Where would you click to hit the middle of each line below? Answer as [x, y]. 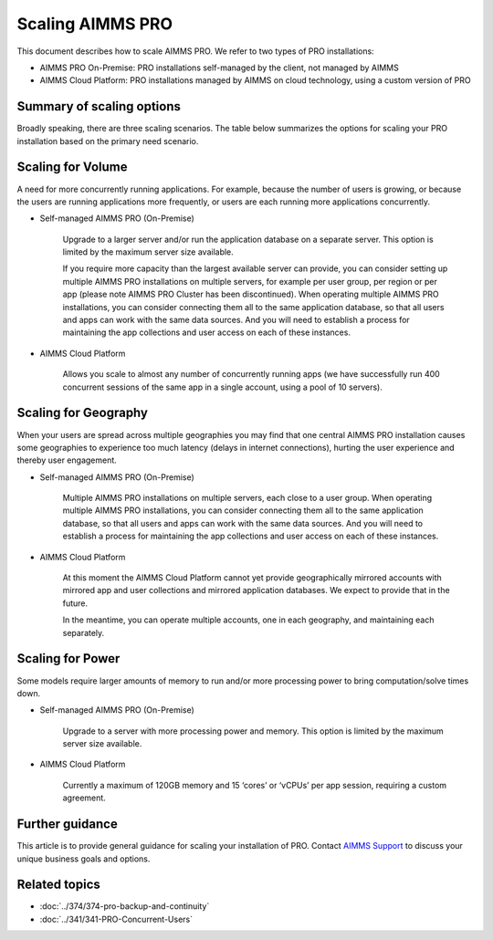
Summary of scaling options [99, 106]
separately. [84, 632]
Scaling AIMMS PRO [95, 24]
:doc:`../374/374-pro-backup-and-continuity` [125, 906]
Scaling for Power [68, 658]
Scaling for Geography [82, 413]
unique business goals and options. [84, 859]
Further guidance [67, 825]
